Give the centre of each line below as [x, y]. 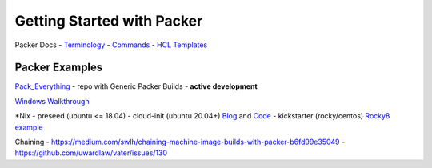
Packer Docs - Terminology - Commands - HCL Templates [111, 45]
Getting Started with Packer [109, 21]
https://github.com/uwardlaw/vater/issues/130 [91, 153]
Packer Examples [59, 68]
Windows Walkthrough [52, 101]
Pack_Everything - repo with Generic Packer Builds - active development [136, 86]
